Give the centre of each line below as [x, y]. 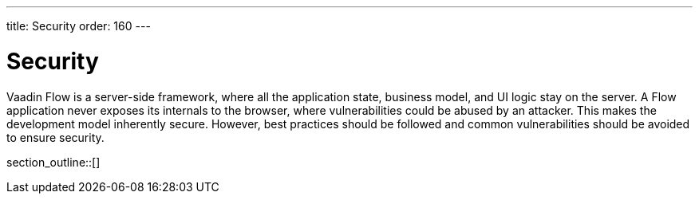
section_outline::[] [53, 162]
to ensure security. [55, 137]
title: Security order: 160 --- [79, 26]
